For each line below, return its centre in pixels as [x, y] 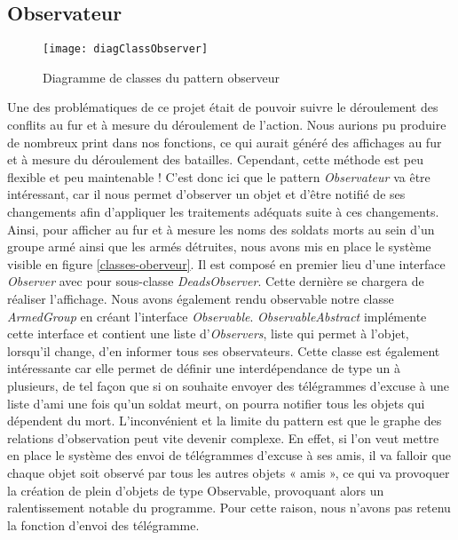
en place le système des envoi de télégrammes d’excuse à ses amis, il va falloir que [229, 455]
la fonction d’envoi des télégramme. [103, 524]
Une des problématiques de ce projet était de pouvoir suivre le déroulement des [223, 107]
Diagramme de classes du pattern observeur [162, 77]
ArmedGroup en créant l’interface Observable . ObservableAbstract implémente [217, 316]
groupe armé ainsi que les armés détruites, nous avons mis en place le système [219, 246]
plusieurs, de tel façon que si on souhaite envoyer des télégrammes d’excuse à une [228, 385]
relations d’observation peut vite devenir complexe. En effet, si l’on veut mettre [223, 437]
